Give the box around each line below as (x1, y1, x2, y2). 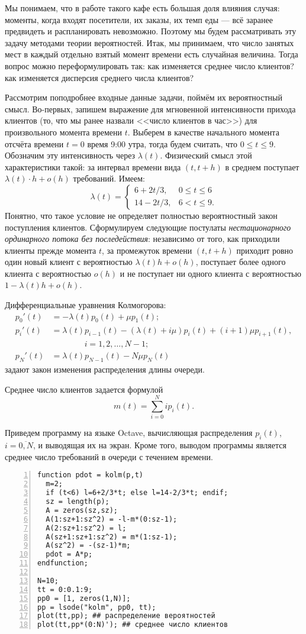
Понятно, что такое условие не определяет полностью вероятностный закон (5, 209, 278, 221)
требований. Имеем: (73, 172, 145, 185)
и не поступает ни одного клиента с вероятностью (120, 267, 301, 279)
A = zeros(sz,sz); (46, 506, 118, 515)
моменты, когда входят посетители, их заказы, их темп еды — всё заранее (5, 13, 273, 25)
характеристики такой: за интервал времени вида (5, 160, 181, 173)
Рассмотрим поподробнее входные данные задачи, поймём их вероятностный (5, 91, 282, 103)
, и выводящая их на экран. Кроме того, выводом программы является (33, 439, 286, 451)
